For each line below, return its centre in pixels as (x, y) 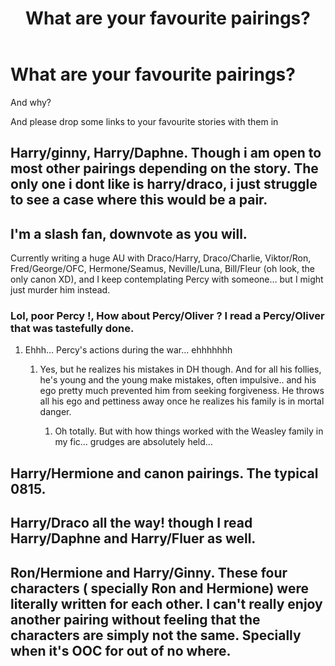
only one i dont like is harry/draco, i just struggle (164, 184)
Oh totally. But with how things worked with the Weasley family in (189, 431)
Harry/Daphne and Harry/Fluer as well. (133, 538)
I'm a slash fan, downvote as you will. (129, 233)
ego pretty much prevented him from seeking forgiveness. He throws (182, 391)
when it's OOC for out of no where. (121, 650)
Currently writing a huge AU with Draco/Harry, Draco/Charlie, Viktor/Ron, (161, 258)
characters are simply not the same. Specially (156, 635)
